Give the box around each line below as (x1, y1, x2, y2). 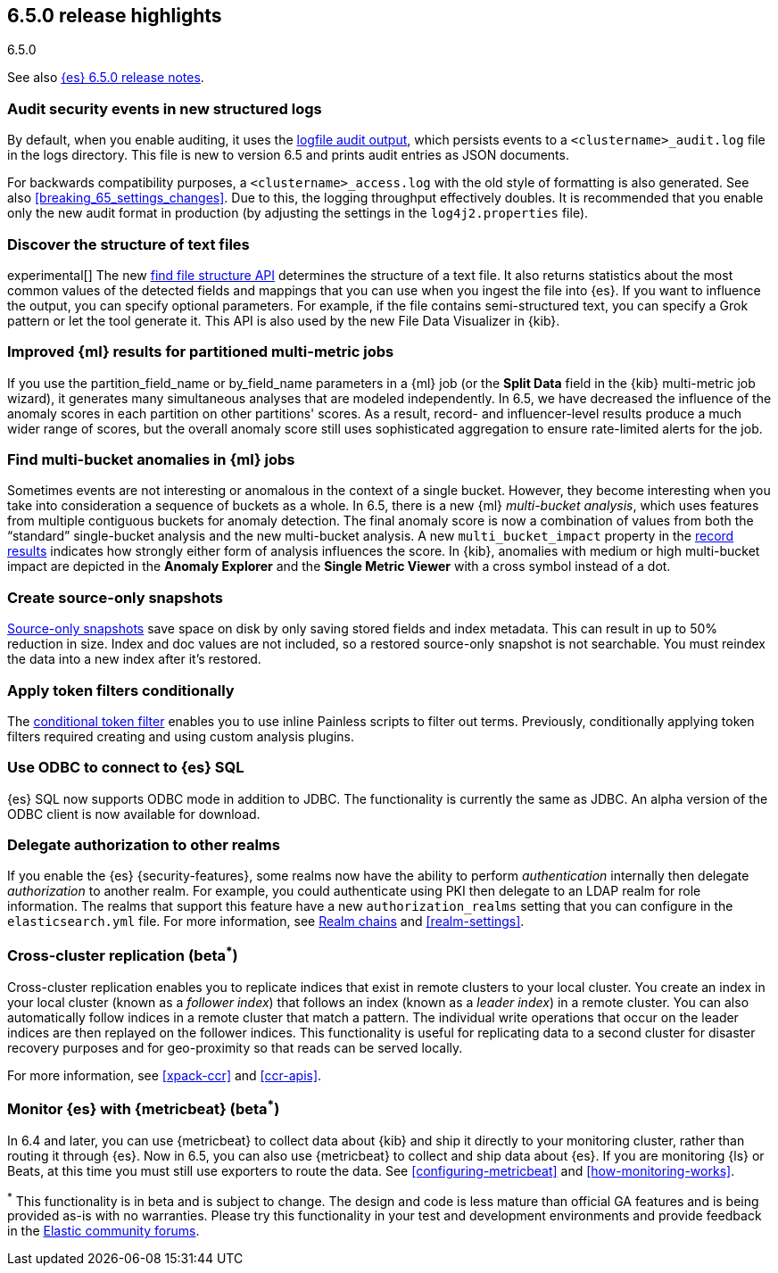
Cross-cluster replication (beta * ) (7, 943, 238, 965)
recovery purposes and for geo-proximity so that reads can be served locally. (7, 1039, 463, 1055)
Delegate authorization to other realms (7, 836, 280, 855)
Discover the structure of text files (7, 235, 250, 253)
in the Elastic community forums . (7, 1223, 200, 1239)
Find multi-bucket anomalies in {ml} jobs (7, 451, 295, 469)
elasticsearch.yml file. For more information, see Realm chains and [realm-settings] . (7, 913, 525, 930)
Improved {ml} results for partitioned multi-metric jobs (7, 343, 394, 361)
